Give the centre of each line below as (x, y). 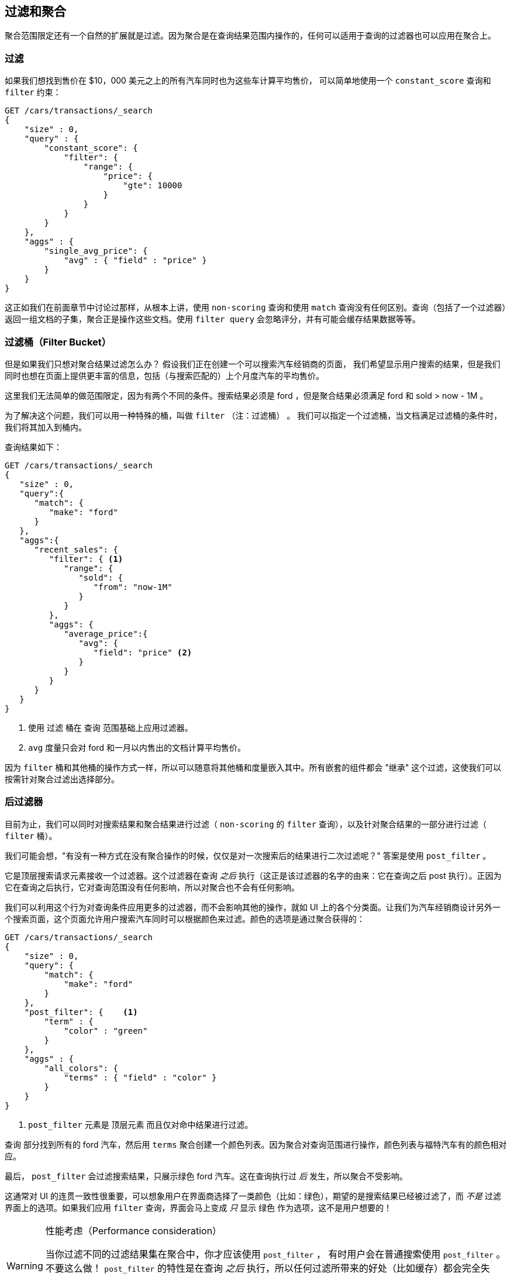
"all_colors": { (81, 1068)
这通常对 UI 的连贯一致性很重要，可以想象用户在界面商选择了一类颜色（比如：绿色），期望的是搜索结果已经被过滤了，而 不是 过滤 (253, 1196)
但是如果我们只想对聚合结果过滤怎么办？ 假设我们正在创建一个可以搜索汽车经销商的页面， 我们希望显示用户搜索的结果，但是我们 (253, 364)
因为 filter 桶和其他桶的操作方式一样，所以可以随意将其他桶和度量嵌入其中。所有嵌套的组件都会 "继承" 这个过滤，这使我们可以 (253, 767)
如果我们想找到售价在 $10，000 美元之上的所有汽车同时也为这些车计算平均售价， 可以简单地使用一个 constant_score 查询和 (248, 81)
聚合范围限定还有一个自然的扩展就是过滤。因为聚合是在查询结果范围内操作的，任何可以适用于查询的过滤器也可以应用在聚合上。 (250, 36)
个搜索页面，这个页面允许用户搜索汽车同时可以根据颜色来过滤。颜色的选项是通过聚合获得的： (185, 919)
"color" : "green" (106, 1030)
